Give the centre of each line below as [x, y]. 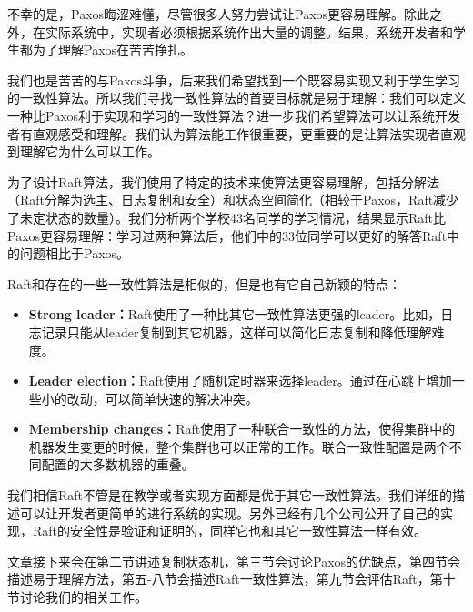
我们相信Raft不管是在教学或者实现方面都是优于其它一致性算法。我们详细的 [230, 495]
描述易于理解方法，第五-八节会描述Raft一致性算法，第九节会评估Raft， [219, 579]
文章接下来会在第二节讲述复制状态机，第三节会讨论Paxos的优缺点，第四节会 [234, 561]
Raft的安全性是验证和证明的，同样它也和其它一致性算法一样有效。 [230, 531]
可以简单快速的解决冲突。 [181, 398]
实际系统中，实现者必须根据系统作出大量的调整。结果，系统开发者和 [249, 31]
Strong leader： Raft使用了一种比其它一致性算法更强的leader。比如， [235, 314]
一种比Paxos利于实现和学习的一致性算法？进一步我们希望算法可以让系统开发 [234, 115]
